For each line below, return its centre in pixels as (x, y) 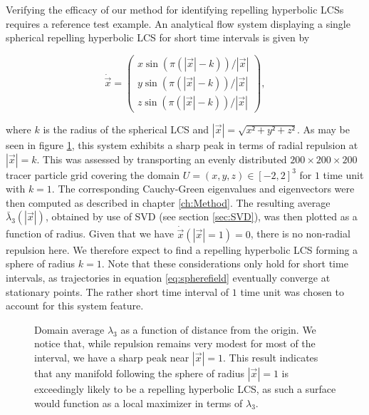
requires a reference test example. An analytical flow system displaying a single (178, 23)
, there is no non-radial (300, 234)
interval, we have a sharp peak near (112, 357)
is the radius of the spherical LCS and (126, 129)
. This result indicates (271, 357)
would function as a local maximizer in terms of (139, 403)
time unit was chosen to (292, 291)
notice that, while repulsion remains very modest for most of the (175, 343)
